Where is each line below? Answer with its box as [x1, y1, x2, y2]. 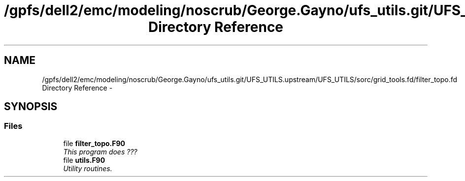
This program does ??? [63, 147, 137, 156]
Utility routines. [63, 164, 112, 173]
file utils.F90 [63, 155, 105, 164]
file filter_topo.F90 [63, 139, 126, 148]
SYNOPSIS [4, 100, 58, 113]
